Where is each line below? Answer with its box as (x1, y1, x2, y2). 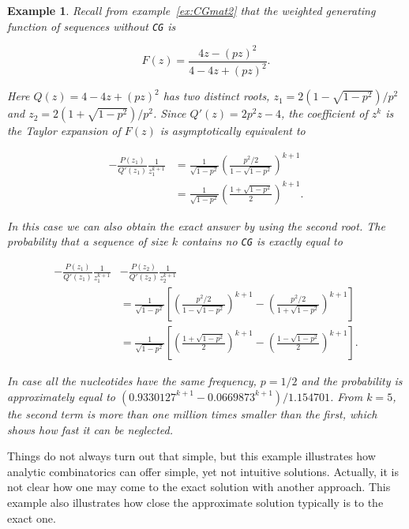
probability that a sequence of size (7, 233, 168, 249)
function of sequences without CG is (7, 17, 176, 34)
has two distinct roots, (163, 88, 270, 104)
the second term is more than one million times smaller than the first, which (7, 405, 377, 422)
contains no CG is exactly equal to (182, 233, 343, 249)
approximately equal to (7, 388, 115, 404)
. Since (153, 105, 186, 122)
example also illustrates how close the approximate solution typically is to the (7, 493, 384, 510)
